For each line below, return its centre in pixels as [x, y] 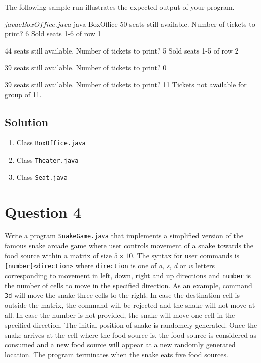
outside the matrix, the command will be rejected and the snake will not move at [130, 305]
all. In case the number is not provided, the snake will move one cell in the [120, 315]
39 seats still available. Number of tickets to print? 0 [86, 67]
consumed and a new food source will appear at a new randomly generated [120, 345]
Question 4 [43, 211]
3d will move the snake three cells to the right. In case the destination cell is [122, 295]
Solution [27, 121]
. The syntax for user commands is [186, 255]
